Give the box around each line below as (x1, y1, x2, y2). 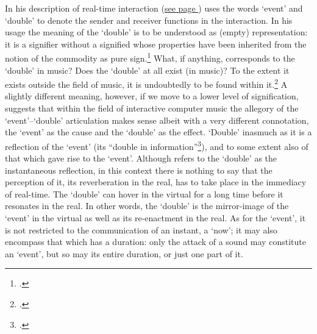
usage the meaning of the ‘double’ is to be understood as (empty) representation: (5, 26, 308, 38)
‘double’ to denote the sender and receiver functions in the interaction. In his (5, 13, 293, 26)
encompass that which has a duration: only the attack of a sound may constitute (5, 235, 306, 248)
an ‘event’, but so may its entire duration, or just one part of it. (5, 247, 243, 260)
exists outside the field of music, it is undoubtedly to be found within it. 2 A (5, 76, 288, 90)
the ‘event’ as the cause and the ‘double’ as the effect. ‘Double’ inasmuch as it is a (5, 126, 312, 138)
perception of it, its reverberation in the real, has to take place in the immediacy (5, 176, 307, 188)
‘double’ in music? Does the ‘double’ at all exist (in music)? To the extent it (5, 63, 290, 76)
